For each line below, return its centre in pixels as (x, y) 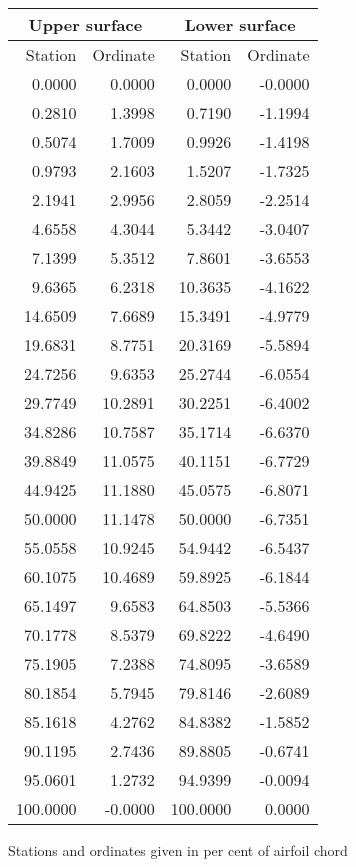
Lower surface (240, 24)
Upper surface (85, 24)
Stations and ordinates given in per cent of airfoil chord (178, 850)
